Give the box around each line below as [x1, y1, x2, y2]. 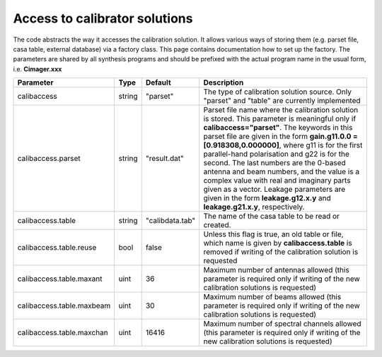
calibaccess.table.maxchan [17, 328, 109, 338]
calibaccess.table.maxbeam [17, 301, 111, 310]
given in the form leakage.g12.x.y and [203, 193, 332, 203]
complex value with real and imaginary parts [203, 176, 351, 186]
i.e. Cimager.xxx [13, 64, 62, 73]
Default [145, 78, 171, 87]
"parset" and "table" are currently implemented [203, 96, 361, 106]
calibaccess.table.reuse [17, 243, 97, 253]
